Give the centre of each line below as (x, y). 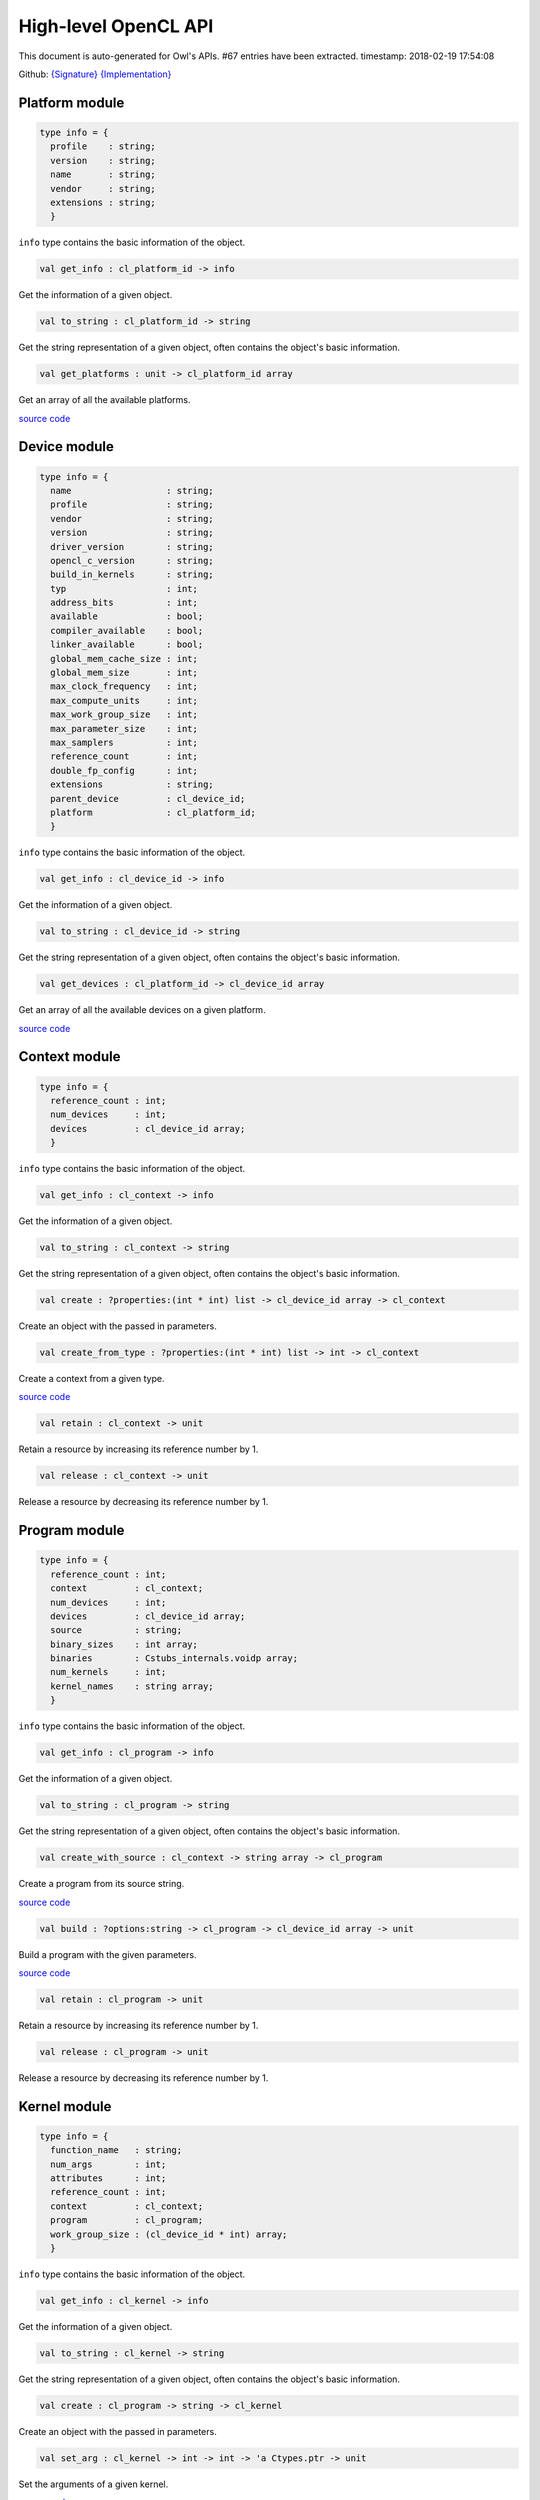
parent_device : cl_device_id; (148, 798)
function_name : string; (116, 2150)
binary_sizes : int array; (124, 1644)
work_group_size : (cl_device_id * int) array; (169, 2234)
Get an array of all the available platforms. (104, 400)
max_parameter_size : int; (124, 728)
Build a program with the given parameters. (107, 1954)
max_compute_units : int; (124, 700)
